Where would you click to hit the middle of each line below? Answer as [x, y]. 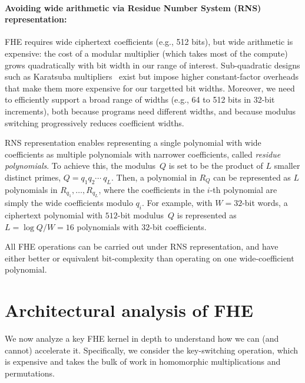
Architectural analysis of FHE [129, 310]
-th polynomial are [243, 189]
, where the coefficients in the [152, 189]
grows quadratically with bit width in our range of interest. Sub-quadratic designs [152, 65]
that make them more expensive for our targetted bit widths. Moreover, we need [150, 88]
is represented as [207, 215]
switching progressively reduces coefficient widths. [95, 122]
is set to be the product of [216, 166]
